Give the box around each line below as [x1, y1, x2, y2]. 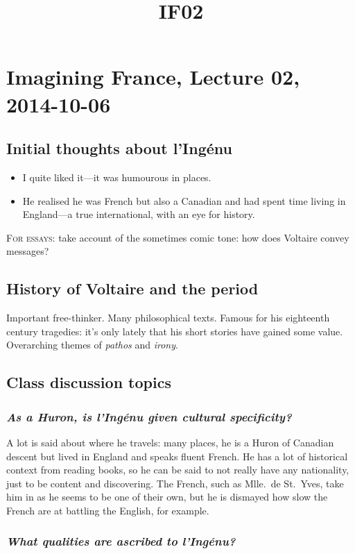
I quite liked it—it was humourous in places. [22, 169, 211, 184]
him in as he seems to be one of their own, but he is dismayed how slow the [6, 489, 328, 504]
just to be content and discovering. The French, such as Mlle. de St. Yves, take [6, 476, 344, 490]
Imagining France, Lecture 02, [6, 62, 300, 91]
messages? [6, 244, 49, 258]
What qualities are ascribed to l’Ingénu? [6, 532, 236, 550]
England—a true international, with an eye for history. [22, 207, 255, 221]
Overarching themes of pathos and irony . [6, 337, 178, 352]
